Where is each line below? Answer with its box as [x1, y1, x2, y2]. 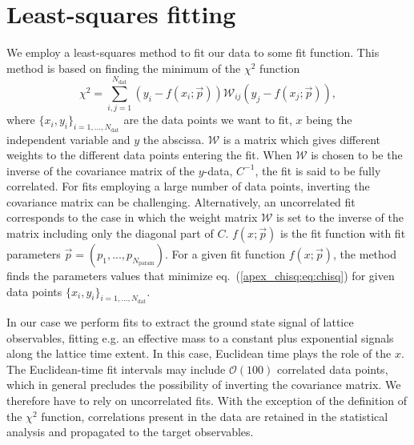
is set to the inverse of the [276, 209, 404, 226]
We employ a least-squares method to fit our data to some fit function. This [6, 44, 380, 61]
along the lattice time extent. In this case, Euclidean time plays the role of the [6, 345, 392, 362]
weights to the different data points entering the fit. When [6, 146, 292, 163]
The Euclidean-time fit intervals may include [6, 360, 226, 377]
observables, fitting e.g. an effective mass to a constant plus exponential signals [6, 329, 394, 346]
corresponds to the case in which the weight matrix [6, 209, 258, 226]
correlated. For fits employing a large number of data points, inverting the [6, 178, 370, 194]
